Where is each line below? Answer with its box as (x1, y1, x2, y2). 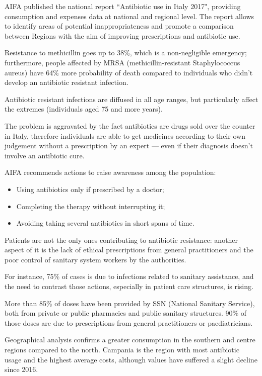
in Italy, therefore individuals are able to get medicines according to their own (5, 130, 245, 141)
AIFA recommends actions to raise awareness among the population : (5, 167, 216, 177)
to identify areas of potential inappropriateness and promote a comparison (5, 21, 234, 31)
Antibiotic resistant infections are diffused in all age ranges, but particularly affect (5, 93, 258, 104)
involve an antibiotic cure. (5, 150, 85, 160)
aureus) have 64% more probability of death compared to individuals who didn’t (5, 67, 253, 77)
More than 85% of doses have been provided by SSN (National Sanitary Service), (5, 298, 255, 308)
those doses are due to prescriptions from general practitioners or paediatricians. (5, 317, 253, 328)
